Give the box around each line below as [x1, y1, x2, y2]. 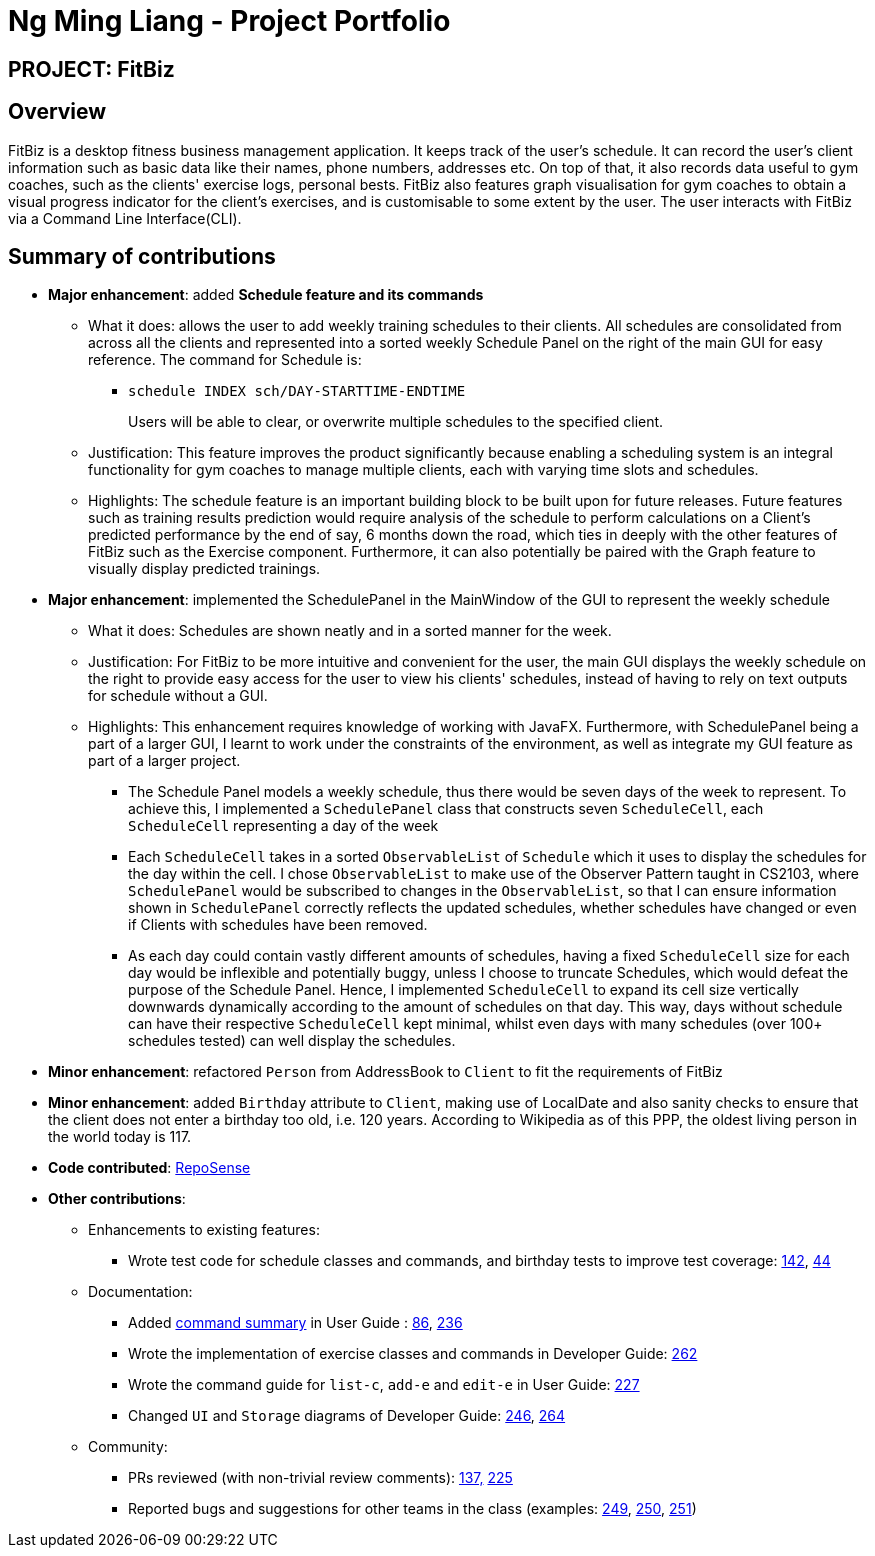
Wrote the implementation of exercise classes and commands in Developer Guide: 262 [128, 1345, 698, 1363]
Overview [8, 99, 107, 125]
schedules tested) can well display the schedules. [128, 1032, 456, 1050]
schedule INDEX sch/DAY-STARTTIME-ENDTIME [128, 383, 466, 400]
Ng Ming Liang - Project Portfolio [8, 4, 451, 38]
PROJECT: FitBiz [8, 56, 175, 82]
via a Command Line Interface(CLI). [8, 209, 242, 227]
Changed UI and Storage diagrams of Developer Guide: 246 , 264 [128, 1407, 566, 1425]
